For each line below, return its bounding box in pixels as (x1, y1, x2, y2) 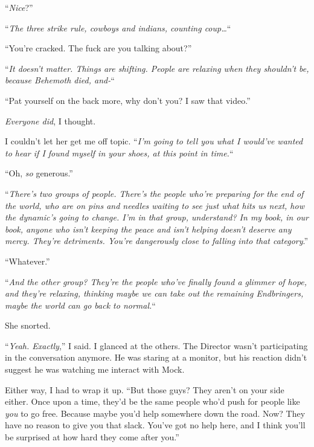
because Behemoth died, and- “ (5, 74, 115, 86)
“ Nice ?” (5, 1, 33, 13)
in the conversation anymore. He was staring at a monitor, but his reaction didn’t (5, 351, 307, 364)
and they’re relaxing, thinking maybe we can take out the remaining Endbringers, (5, 287, 304, 300)
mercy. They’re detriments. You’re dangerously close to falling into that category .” (5, 234, 309, 247)
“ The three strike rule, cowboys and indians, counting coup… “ (5, 21, 231, 34)
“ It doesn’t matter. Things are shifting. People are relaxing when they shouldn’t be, (5, 62, 309, 74)
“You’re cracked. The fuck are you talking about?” (5, 42, 192, 54)
